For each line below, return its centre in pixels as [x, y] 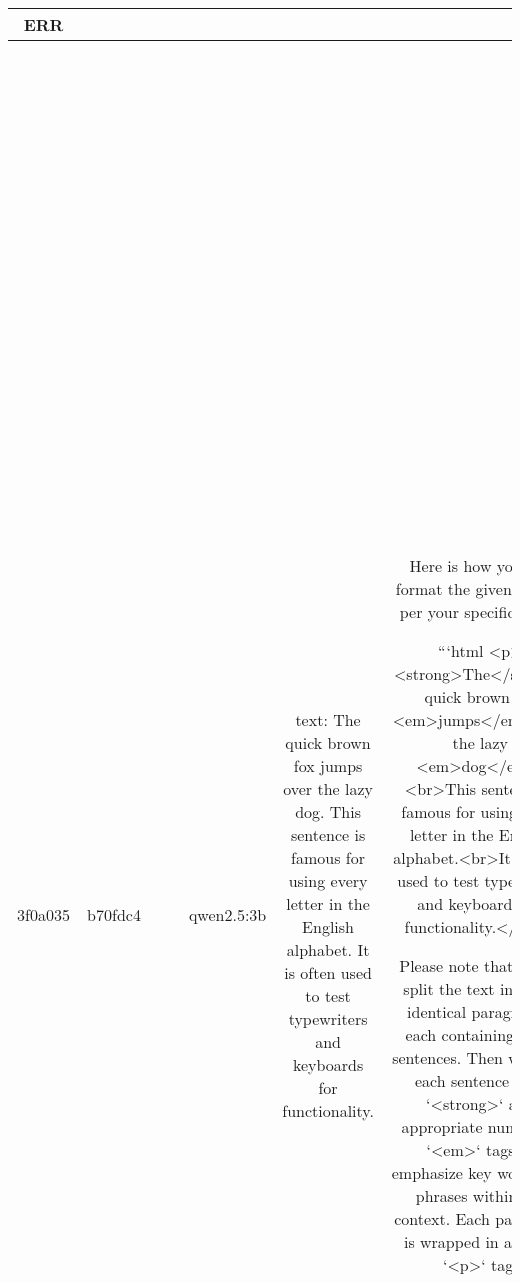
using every [328, 880]
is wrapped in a [458, 1241]
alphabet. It [328, 949]
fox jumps [328, 765]
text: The [328, 719]
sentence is [328, 834]
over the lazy [328, 788]
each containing [460, 1034]
